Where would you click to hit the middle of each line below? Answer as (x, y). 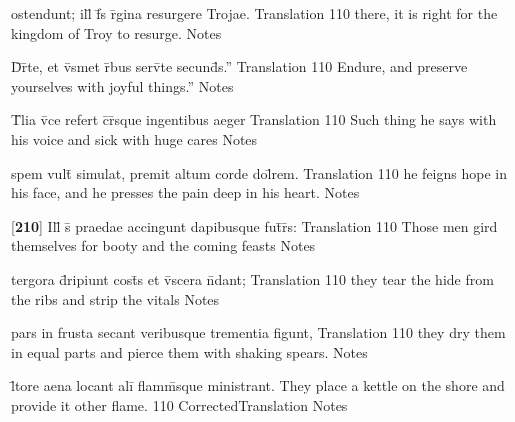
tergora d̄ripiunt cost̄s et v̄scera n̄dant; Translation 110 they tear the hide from (252, 278)
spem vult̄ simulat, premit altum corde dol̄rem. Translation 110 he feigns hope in (259, 172)
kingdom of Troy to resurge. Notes (116, 32)
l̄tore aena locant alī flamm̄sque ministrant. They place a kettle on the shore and (258, 385)
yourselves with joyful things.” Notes (122, 85)
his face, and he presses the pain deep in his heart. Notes (185, 192)
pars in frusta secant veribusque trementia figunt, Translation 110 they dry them (258, 332)
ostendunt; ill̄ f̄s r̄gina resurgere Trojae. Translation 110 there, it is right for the (254, 13)
